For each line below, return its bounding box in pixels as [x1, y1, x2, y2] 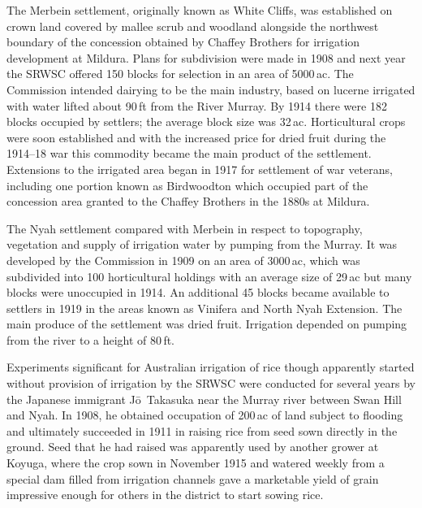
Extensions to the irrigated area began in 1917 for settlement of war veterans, [6, 160, 393, 177]
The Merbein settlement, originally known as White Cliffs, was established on [6, 2, 393, 18]
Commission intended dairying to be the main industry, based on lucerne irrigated [6, 80, 416, 98]
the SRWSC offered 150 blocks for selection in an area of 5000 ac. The [6, 65, 354, 82]
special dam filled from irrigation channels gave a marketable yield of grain [6, 470, 379, 487]
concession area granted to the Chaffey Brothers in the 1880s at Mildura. [6, 193, 370, 210]
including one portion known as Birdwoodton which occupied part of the [6, 176, 368, 193]
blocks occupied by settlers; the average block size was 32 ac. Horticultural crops [6, 113, 406, 130]
